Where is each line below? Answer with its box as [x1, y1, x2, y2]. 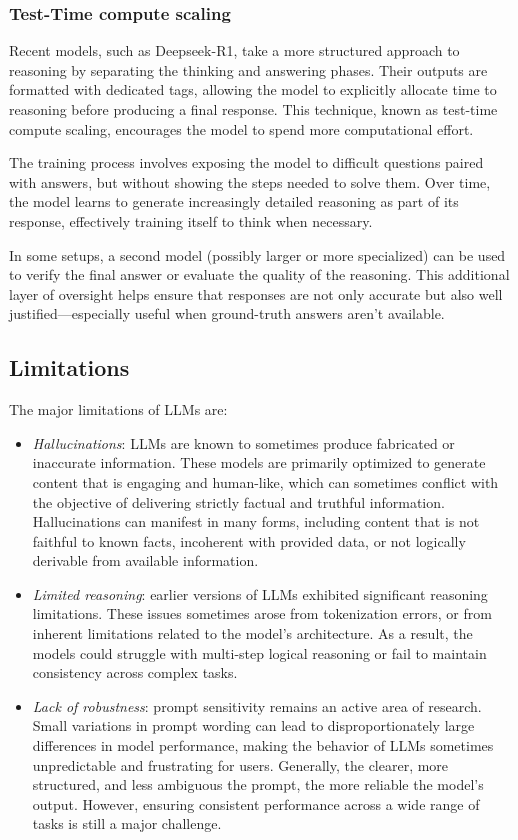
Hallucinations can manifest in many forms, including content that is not [32, 511, 480, 532]
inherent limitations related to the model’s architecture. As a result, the [32, 623, 473, 644]
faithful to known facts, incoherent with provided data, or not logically [32, 530, 466, 551]
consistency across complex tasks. [32, 662, 238, 683]
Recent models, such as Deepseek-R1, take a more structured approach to [9, 40, 460, 61]
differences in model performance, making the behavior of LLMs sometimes [32, 735, 494, 756]
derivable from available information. [32, 550, 259, 571]
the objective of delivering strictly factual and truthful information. [32, 491, 445, 512]
